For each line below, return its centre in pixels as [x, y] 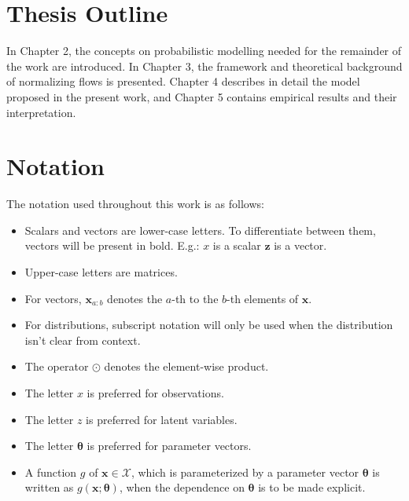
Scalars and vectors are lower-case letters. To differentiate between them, [200, 230]
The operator [57, 366]
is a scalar [237, 245]
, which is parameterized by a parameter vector [245, 472]
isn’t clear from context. [83, 340]
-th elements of [263, 298]
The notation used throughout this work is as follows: [135, 204]
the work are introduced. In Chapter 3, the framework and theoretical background [204, 66]
